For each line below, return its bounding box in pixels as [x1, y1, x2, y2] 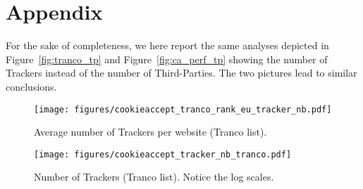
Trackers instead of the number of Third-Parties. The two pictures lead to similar [6, 65, 357, 80]
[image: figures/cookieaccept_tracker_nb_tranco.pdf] [34, 149, 292, 159]
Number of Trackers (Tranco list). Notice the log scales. [34, 169, 274, 184]
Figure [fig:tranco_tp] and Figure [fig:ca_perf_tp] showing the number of [6, 51, 328, 66]
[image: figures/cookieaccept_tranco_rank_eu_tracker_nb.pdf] [34, 104, 332, 115]
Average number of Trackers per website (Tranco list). [34, 124, 267, 139]
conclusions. [6, 79, 57, 93]
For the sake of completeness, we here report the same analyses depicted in [6, 38, 329, 53]
